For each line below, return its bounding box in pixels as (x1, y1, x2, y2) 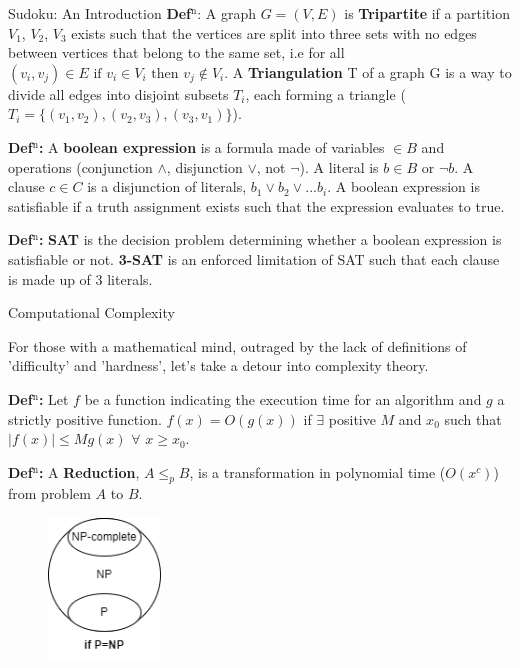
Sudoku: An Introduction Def (8, 3, 192, 23)
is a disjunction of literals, (87, 176, 247, 197)
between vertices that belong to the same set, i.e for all (8, 42, 345, 63)
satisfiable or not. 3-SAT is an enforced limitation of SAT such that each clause (8, 248, 500, 269)
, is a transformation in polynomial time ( (189, 461, 446, 482)
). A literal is (299, 156, 379, 177)
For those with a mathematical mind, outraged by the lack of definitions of (8, 335, 467, 356)
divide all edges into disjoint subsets (8, 83, 229, 104)
